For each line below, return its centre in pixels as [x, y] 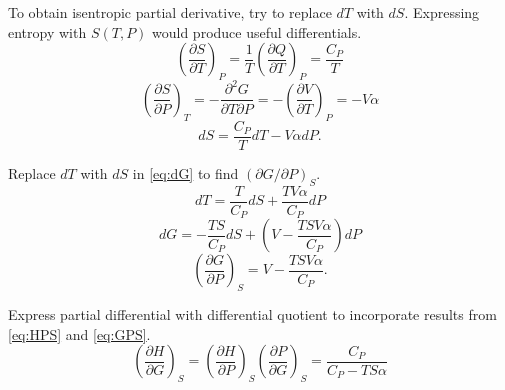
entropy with [47, 31]
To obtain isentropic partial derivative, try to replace [170, 12]
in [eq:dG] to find [185, 172]
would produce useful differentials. [257, 31]
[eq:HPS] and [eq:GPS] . [79, 333]
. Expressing [442, 12]
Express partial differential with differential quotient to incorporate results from [252, 313]
